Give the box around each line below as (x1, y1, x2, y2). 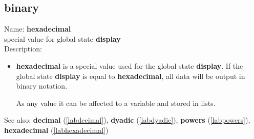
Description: (4, 43, 42, 54)
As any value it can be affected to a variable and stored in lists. (16, 97, 216, 108)
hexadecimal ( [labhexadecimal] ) (4, 124, 109, 135)
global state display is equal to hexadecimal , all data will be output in (16, 70, 245, 81)
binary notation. (16, 80, 68, 91)
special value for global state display (4, 33, 121, 44)
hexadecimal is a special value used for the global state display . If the (16, 60, 243, 71)
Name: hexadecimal (4, 23, 71, 34)
